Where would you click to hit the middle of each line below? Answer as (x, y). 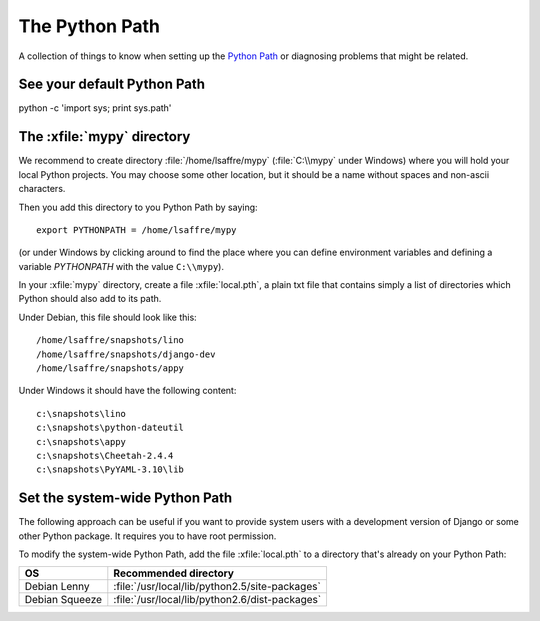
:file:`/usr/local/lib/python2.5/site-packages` (217, 587)
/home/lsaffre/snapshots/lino (110, 340)
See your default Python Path (111, 84)
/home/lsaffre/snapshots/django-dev (126, 354)
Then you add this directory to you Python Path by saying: (138, 207)
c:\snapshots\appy (81, 441)
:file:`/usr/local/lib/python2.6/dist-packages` (217, 600)
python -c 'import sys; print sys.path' (95, 108)
